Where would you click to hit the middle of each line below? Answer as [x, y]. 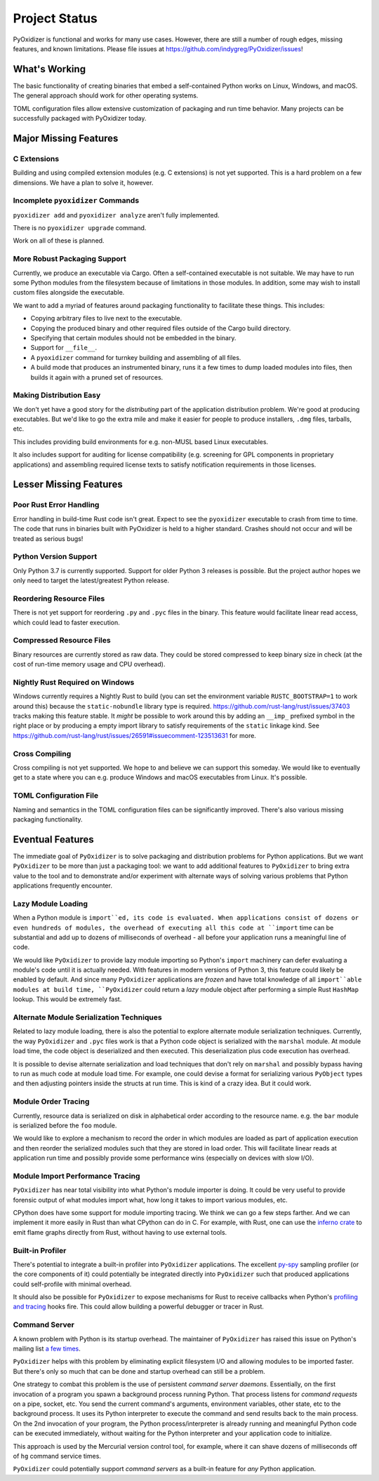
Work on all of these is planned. [59, 241]
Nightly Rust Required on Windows [74, 682]
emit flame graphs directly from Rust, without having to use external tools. [120, 1232]
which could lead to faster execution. [67, 622]
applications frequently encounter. [62, 885]
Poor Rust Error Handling [56, 505]
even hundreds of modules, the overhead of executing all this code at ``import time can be [173, 927]
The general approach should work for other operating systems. [106, 95]
